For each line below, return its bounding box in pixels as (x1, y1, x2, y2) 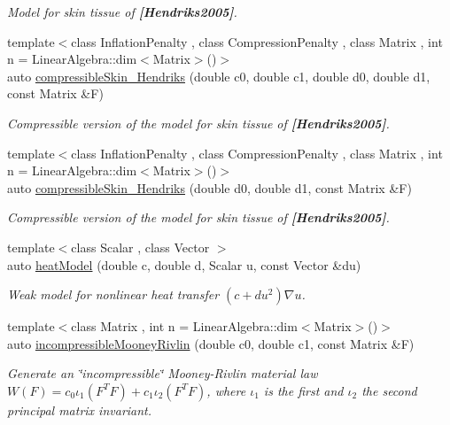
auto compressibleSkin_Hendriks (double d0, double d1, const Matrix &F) (7, 178, 412, 197)
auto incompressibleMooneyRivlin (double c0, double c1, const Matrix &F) (7, 334, 415, 352)
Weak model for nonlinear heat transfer (7, 285, 220, 304)
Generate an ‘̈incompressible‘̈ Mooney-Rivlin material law (7, 364, 318, 382)
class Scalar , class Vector (71, 237, 210, 256)
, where (206, 381, 246, 399)
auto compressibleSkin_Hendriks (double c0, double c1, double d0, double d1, (7, 66, 431, 85)
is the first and (263, 381, 344, 399)
